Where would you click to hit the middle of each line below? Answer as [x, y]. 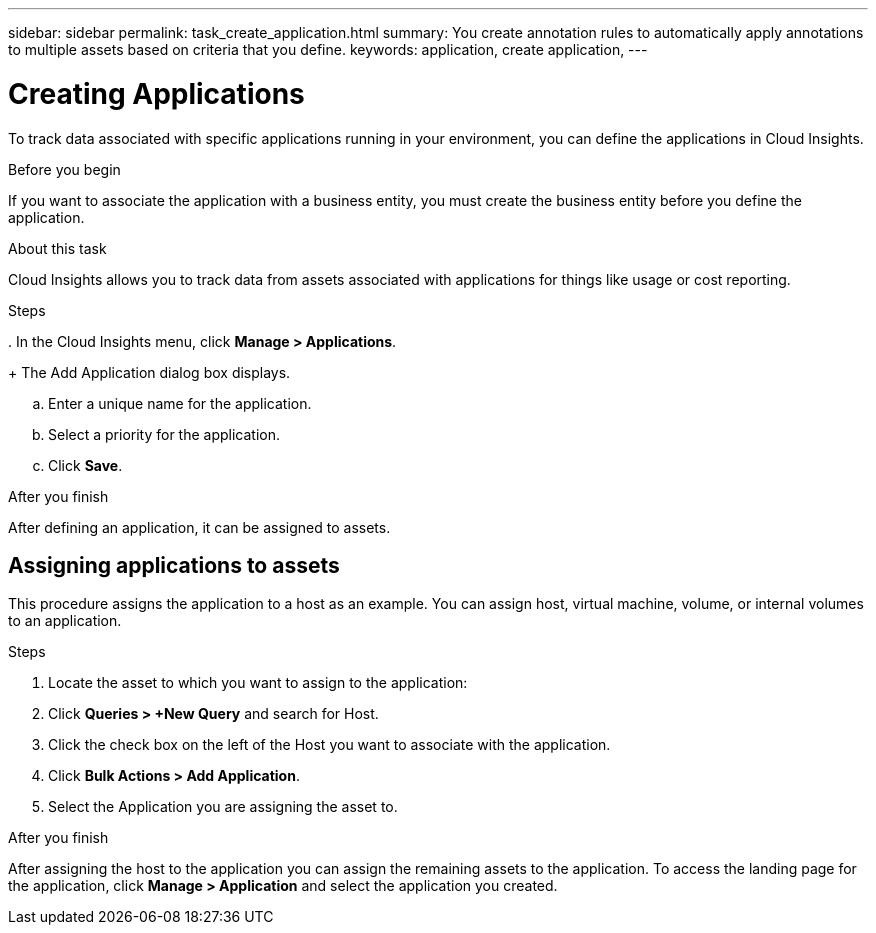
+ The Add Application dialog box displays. [149, 372]
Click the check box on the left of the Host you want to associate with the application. [329, 745]
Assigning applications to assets [174, 565]
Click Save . [85, 465]
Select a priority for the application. [164, 434]
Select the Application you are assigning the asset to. [223, 807]
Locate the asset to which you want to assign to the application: [258, 683]
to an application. [65, 621]
